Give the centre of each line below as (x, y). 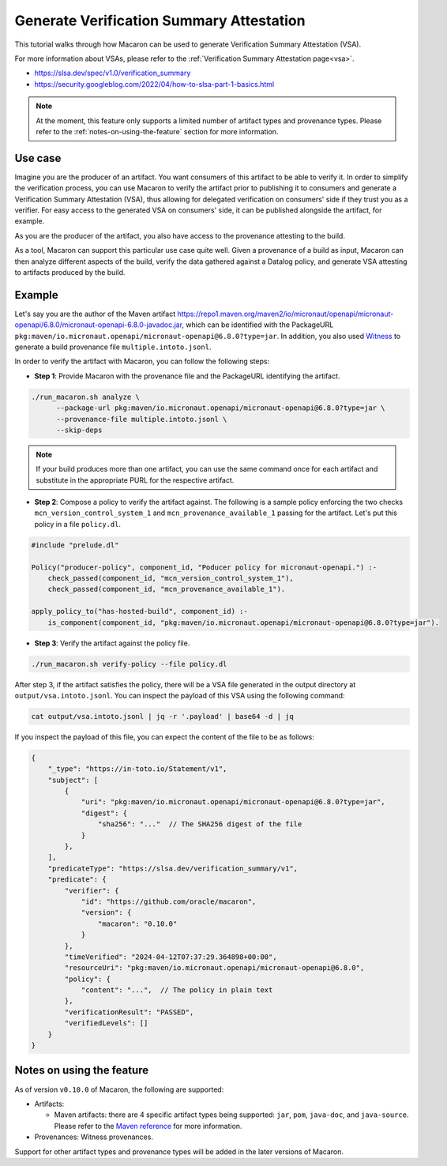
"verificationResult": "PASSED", (129, 1012)
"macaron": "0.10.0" (137, 923)
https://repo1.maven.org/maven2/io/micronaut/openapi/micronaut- (285, 314)
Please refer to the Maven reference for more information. (148, 1126)
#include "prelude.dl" (75, 545)
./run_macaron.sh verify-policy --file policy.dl (129, 664)
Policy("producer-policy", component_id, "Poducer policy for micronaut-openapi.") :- (204, 567)
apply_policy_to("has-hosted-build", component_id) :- (139, 611)
